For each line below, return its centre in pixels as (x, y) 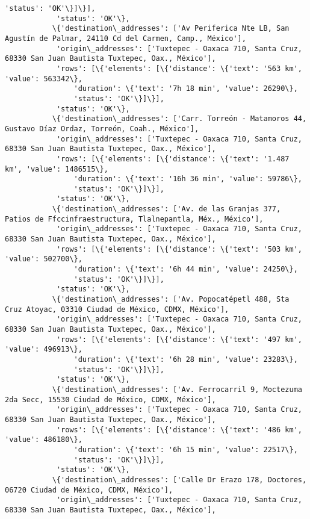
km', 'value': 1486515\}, (57, 169)
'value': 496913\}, (44, 350)
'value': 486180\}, (44, 440)
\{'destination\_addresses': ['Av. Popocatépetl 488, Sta (171, 300)
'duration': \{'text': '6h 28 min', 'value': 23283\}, (186, 359)
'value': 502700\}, (44, 259)
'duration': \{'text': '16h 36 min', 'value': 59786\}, (188, 179)
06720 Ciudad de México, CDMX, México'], (89, 490)
